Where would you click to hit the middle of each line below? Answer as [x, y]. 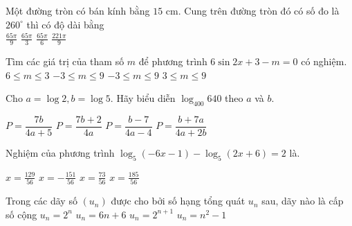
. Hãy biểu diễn [143, 98]
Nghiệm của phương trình [60, 153]
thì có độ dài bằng [65, 24]
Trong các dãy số [41, 201]
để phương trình [173, 61]
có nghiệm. [324, 61]
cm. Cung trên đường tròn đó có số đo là [252, 10]
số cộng [21, 214]
